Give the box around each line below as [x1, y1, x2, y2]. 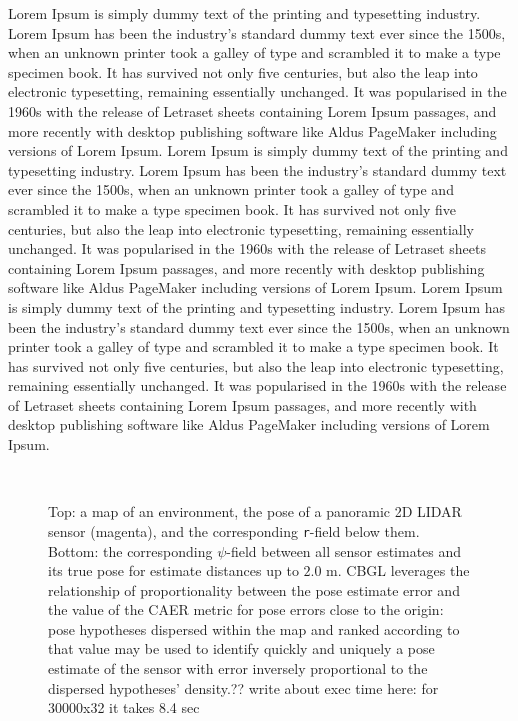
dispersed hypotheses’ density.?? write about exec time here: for [48, 677, 439, 698]
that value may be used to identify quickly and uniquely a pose [48, 638, 435, 659]
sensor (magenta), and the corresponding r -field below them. [48, 520, 420, 541]
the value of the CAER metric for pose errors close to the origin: [48, 599, 444, 620]
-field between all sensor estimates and [226, 540, 462, 561]
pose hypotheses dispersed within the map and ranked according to [48, 618, 460, 639]
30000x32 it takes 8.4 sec [48, 697, 200, 718]
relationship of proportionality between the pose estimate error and [48, 579, 460, 600]
